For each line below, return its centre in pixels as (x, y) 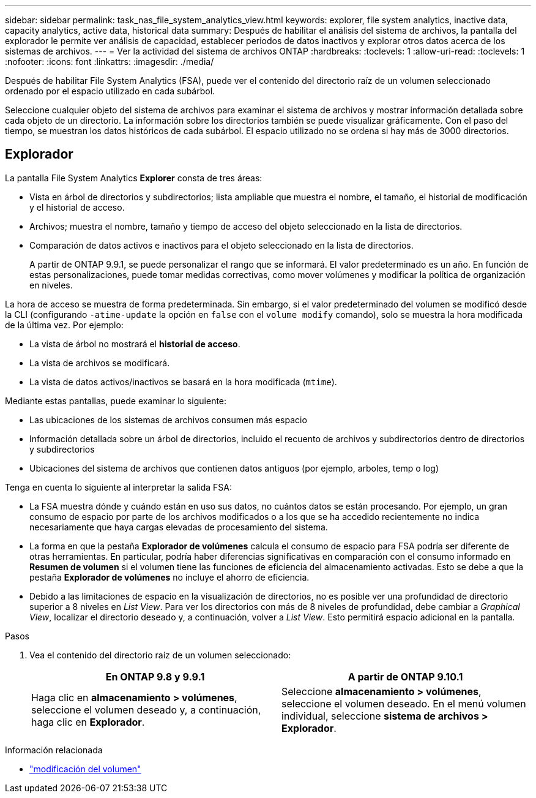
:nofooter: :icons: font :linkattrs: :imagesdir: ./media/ (110, 62)
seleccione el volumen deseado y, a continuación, (146, 710)
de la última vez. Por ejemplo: (64, 325)
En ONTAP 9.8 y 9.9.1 (155, 676)
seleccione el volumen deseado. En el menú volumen (404, 703)
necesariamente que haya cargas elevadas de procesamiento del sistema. (179, 527)
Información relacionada (54, 750)
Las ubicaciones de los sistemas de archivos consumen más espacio (168, 420)
